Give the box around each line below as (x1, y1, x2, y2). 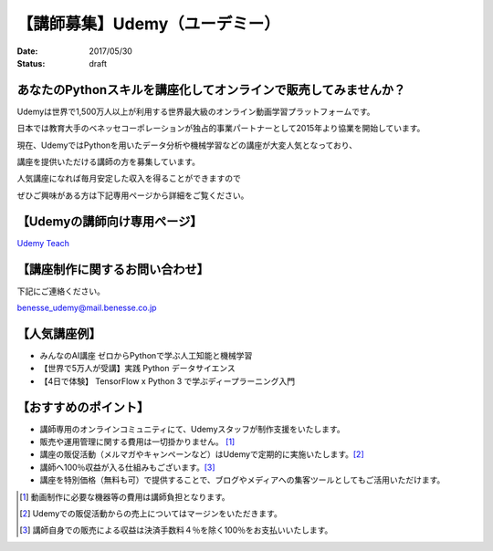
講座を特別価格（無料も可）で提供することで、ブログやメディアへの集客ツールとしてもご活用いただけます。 (39, 474, 446, 485)
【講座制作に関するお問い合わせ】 (16, 261, 209, 277)
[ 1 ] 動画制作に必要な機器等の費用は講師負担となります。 (19, 491, 230, 502)
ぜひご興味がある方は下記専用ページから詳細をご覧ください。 (16, 190, 249, 201)
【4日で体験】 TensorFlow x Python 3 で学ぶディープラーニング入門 (39, 375, 296, 387)
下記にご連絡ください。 (16, 286, 105, 296)
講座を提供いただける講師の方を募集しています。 (16, 156, 201, 168)
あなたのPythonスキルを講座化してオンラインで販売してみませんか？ (16, 82, 406, 98)
